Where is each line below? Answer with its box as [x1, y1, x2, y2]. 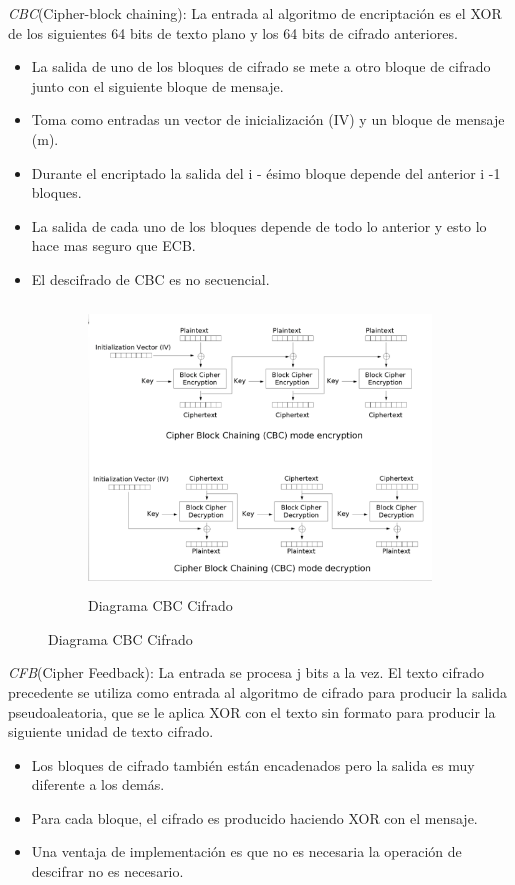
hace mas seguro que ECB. [31, 235, 196, 256]
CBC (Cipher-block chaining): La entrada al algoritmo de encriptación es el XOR [8, 3, 502, 23]
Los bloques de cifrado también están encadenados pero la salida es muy [31, 754, 475, 775]
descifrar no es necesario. [31, 861, 184, 882]
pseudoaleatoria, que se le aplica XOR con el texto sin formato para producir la [8, 701, 496, 722]
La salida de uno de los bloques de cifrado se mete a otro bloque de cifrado [31, 56, 491, 77]
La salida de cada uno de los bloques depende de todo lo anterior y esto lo [31, 215, 487, 236]
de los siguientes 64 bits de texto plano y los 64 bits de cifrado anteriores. [8, 22, 458, 43]
